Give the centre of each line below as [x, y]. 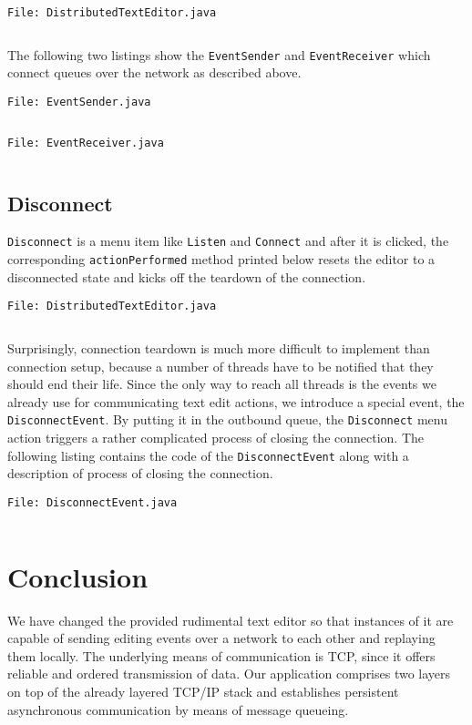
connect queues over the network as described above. [154, 72]
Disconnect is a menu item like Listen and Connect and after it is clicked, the [228, 241]
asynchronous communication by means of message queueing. [178, 709]
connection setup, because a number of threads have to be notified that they [221, 366]
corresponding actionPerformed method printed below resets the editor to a [221, 259]
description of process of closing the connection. [140, 473]
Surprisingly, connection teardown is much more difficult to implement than [219, 347]
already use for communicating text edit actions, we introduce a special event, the [236, 401]
